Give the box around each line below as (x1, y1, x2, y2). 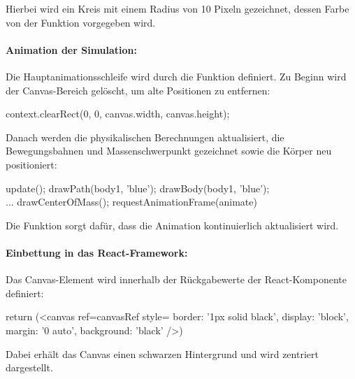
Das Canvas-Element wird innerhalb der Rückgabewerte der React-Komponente (6, 272, 347, 287)
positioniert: (6, 157, 57, 171)
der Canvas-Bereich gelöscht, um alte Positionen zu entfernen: (6, 83, 270, 97)
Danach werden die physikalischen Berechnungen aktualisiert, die (6, 129, 284, 144)
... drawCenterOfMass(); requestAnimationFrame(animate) (6, 194, 257, 209)
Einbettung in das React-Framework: (6, 245, 188, 259)
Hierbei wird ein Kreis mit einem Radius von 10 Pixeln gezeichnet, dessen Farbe (6, 1, 349, 15)
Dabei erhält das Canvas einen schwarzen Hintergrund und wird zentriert (6, 346, 319, 361)
